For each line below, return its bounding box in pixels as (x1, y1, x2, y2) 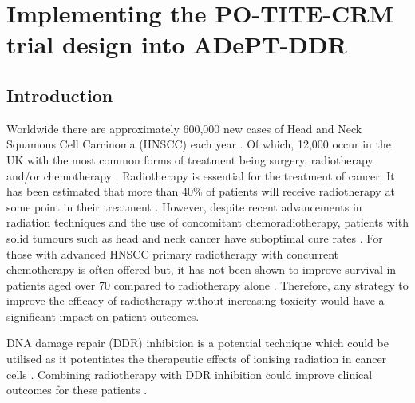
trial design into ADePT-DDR (6, 28, 347, 61)
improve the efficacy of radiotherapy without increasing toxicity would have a (6, 292, 385, 309)
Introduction (6, 82, 113, 107)
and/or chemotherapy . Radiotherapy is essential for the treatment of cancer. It (6, 167, 395, 184)
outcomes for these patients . (6, 381, 148, 398)
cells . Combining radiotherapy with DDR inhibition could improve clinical (6, 365, 373, 382)
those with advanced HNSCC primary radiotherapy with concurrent (6, 245, 339, 262)
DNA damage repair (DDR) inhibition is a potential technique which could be (6, 334, 389, 351)
